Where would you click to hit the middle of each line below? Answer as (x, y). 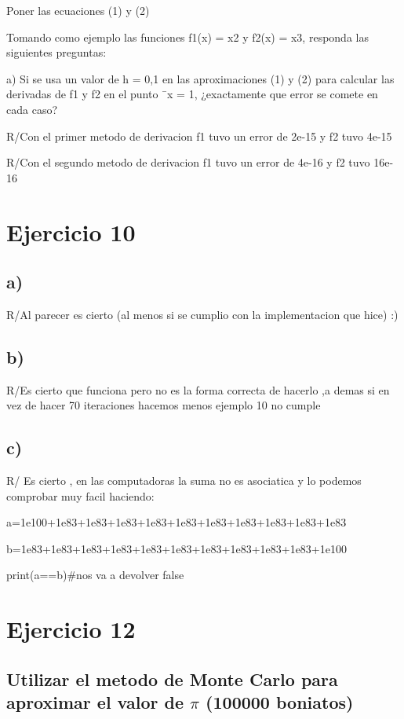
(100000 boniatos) (280, 702)
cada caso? (32, 109)
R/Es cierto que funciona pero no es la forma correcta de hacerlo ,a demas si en (198, 389)
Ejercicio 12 (71, 629)
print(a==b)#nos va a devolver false (95, 575)
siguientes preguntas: (56, 52)
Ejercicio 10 (71, 231)
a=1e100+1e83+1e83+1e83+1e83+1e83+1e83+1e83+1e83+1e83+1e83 (177, 522)
